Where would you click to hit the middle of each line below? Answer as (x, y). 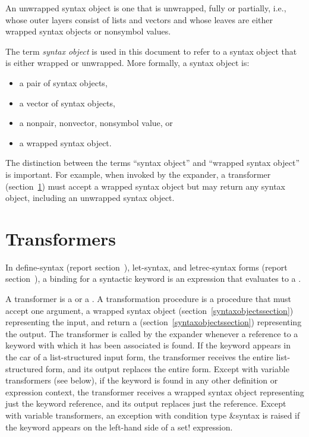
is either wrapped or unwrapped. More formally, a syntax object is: (127, 63)
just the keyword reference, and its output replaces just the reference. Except (146, 403)
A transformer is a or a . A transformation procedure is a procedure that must (149, 299)
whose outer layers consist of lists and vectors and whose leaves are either (139, 19)
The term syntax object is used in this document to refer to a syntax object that (151, 51)
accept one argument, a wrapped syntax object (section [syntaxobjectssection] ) (149, 310)
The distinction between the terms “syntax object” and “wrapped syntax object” (153, 163)
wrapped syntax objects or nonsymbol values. (88, 31)
